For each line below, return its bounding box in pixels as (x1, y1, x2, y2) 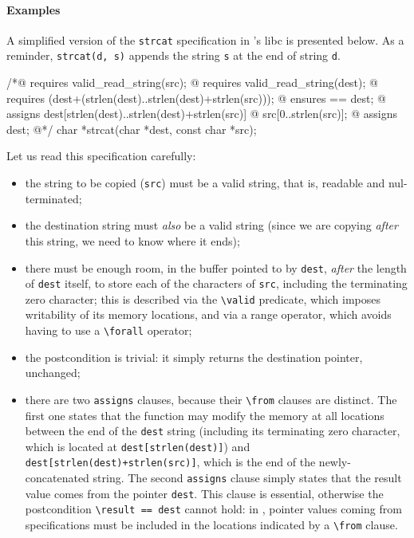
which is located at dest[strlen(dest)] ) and (25, 438, 250, 454)
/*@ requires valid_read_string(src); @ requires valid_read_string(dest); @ (6, 74, 378, 91)
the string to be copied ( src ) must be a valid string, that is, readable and (25, 175, 385, 191)
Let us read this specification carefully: (6, 147, 196, 164)
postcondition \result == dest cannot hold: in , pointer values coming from (25, 501, 402, 517)
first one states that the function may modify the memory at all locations (25, 406, 384, 423)
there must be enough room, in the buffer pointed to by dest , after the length (25, 259, 407, 276)
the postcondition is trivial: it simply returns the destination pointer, (25, 348, 363, 365)
